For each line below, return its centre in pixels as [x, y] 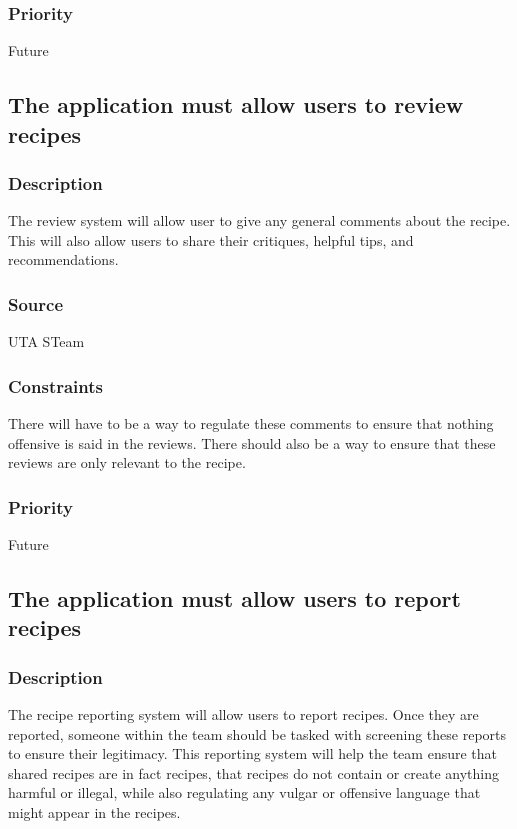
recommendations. [63, 259]
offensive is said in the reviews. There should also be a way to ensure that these [252, 442]
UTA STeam [46, 341]
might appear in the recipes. [94, 811]
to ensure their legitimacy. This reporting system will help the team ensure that [253, 753]
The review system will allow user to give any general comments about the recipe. [259, 220]
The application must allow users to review [236, 104]
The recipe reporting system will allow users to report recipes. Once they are [243, 714]
